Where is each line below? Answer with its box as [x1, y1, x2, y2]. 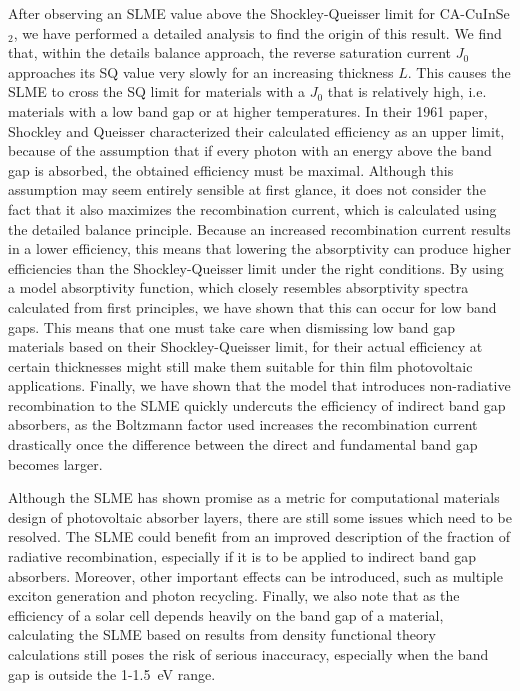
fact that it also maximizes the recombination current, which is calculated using [8, 198, 497, 219]
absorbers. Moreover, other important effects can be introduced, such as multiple [8, 565, 503, 586]
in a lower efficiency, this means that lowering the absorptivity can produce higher [8, 238, 511, 259]
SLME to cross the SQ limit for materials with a [8, 81, 306, 102]
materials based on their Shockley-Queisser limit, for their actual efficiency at [8, 336, 483, 357]
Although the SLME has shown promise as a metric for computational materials [8, 487, 500, 508]
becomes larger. [8, 453, 103, 474]
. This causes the [407, 61, 511, 82]
